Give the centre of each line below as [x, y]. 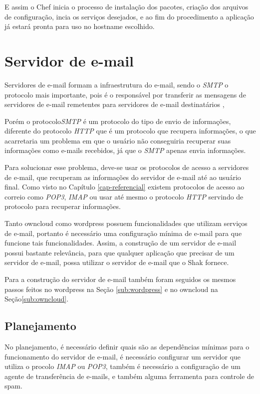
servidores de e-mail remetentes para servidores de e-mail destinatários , [115, 104]
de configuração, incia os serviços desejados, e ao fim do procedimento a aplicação [129, 16]
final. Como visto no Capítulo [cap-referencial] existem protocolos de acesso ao [125, 187]
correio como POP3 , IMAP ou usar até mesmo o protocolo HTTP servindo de [124, 196]
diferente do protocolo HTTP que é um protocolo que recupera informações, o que [130, 131]
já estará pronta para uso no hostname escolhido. [80, 26]
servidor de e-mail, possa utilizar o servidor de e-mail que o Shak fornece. [117, 262]
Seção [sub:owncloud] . [37, 299]
